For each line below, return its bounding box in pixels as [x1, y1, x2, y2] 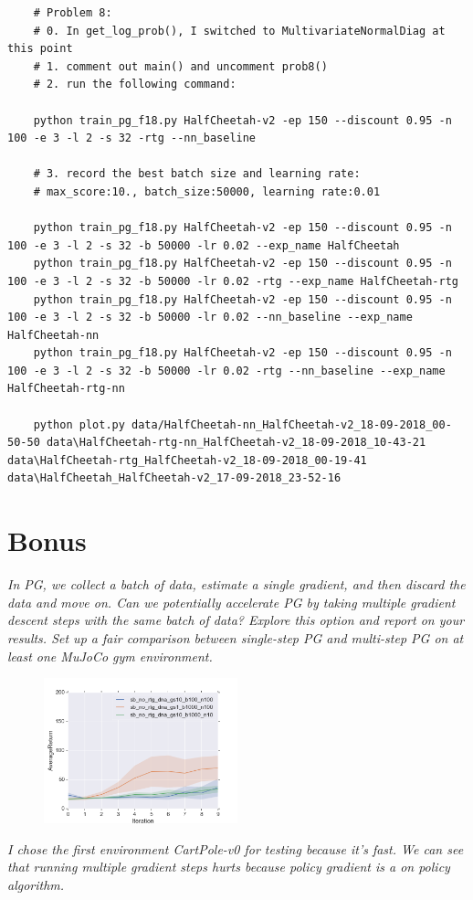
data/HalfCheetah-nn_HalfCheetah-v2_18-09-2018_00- [131, 418, 452, 431]
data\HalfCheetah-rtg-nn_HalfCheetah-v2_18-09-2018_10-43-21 [46, 436, 426, 450]
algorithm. [7, 874, 65, 894]
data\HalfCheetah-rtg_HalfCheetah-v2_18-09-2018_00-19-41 [7, 453, 367, 467]
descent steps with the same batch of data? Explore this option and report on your [7, 610, 465, 630]
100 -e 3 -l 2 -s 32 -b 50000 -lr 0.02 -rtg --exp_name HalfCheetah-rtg [7, 274, 458, 288]
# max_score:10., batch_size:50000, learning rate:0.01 [33, 185, 381, 198]
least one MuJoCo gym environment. [7, 646, 213, 665]
